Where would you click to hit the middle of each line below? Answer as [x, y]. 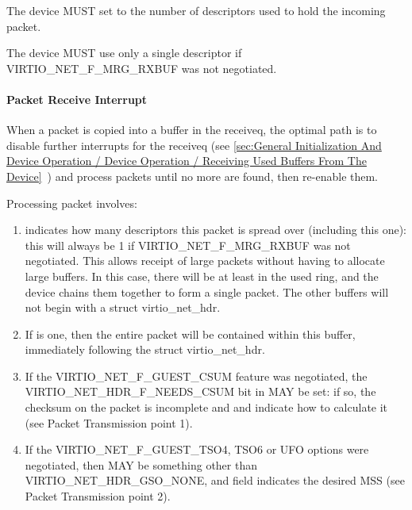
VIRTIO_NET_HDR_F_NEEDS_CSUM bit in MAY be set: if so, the [200, 391]
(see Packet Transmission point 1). [109, 422]
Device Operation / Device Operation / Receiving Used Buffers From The [187, 161]
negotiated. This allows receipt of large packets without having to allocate [205, 261]
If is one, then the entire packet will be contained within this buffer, [190, 334]
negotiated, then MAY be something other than [141, 464]
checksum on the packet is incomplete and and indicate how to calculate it [206, 407]
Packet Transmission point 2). [98, 496]
